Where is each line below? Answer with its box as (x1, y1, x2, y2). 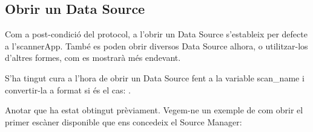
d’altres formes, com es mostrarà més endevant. (5, 51, 181, 64)
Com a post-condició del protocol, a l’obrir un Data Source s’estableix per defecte (5, 28, 308, 40)
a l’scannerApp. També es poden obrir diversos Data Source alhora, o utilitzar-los (5, 39, 308, 52)
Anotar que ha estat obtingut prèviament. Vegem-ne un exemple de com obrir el (5, 104, 303, 116)
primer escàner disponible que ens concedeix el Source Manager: (5, 115, 242, 128)
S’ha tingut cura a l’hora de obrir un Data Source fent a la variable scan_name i (5, 71, 305, 84)
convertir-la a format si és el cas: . (5, 83, 131, 96)
